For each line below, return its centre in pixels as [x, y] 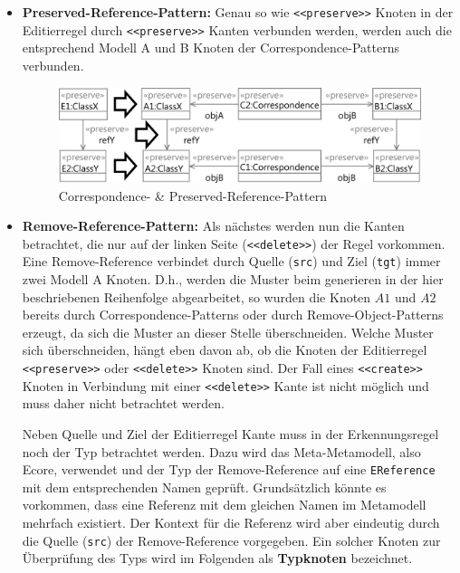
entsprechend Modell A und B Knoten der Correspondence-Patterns [211, 48]
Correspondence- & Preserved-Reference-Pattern [192, 195]
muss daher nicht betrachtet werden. [123, 403]
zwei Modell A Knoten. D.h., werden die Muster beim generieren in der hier [233, 279]
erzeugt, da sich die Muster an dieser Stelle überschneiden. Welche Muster [228, 332]
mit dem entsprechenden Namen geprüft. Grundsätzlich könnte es [204, 487]
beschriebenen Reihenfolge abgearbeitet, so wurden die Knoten [196, 296]
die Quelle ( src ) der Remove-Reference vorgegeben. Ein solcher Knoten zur [231, 540]
